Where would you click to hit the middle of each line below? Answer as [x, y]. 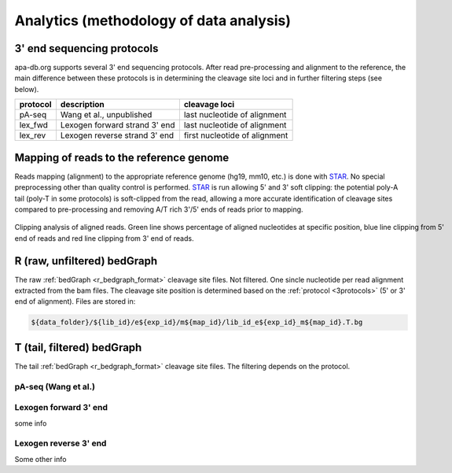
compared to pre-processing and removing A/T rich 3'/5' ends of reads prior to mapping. [159, 209]
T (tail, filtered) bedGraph [78, 347]
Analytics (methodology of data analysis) [153, 20]
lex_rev [33, 135]
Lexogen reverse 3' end [61, 443]
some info [31, 423]
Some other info [40, 459]
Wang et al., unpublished [106, 115]
